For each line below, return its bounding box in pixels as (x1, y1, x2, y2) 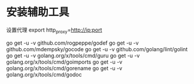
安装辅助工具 (6, 5, 70, 19)
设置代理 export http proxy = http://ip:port (6, 26, 102, 35)
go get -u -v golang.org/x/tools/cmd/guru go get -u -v (6, 52, 140, 59)
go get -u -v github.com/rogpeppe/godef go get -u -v (6, 39, 139, 46)
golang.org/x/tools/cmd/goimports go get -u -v (6, 58, 123, 66)
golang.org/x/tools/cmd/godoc (6, 71, 82, 78)
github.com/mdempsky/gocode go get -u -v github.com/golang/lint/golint (6, 45, 188, 52)
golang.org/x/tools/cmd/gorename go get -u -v (6, 64, 123, 71)
